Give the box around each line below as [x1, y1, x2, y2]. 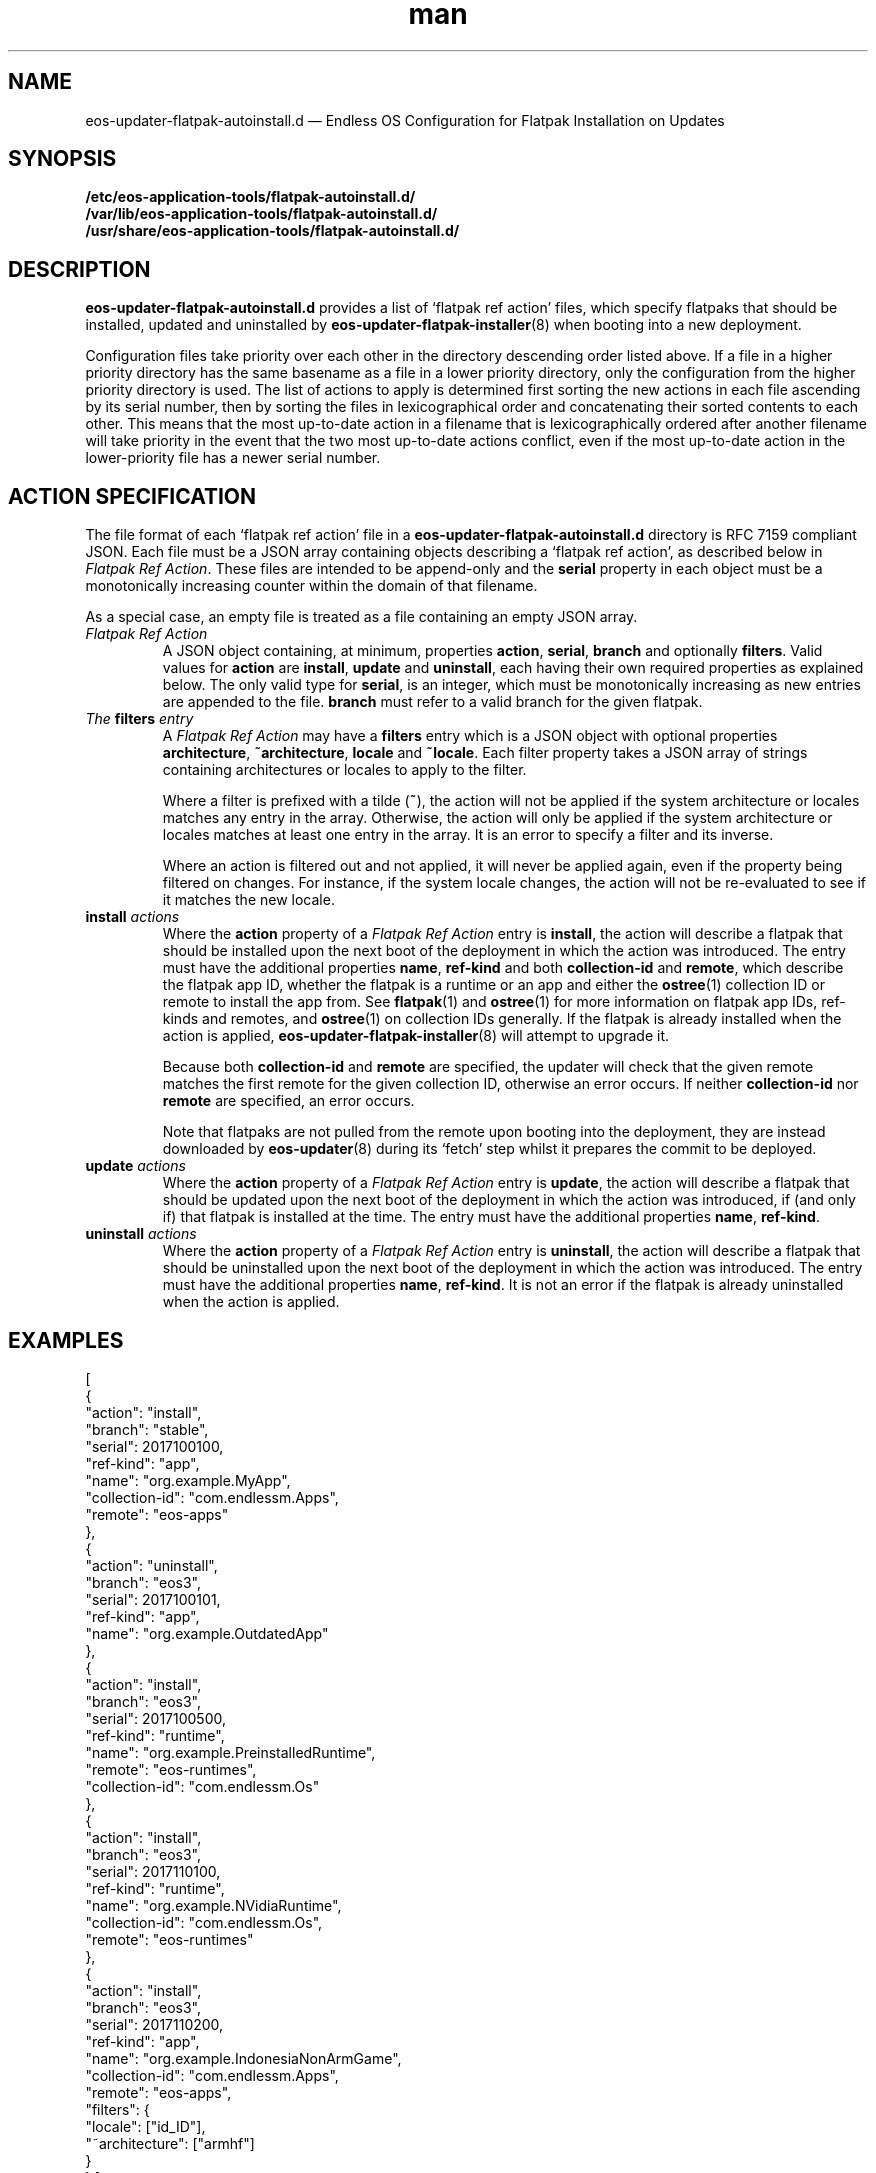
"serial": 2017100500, [85, 1709, 226, 1727]
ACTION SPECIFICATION [8, 483, 257, 509]
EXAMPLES [8, 1327, 124, 1353]
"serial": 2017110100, [85, 1862, 221, 1880]
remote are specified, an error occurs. [162, 1092, 415, 1110]
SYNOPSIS [8, 146, 117, 172]
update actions [85, 1157, 186, 1175]
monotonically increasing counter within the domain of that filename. [85, 577, 538, 595]
